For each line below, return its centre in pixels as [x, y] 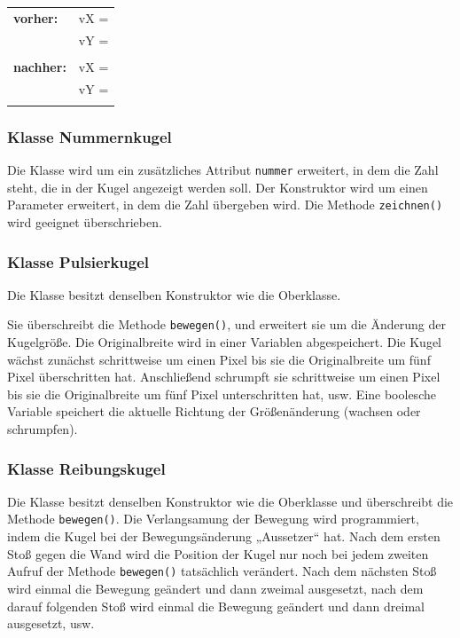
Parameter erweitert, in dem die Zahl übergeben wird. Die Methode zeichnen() [225, 205]
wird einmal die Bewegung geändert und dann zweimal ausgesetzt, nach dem [215, 588]
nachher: [40, 66]
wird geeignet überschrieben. [85, 222]
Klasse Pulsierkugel [78, 261]
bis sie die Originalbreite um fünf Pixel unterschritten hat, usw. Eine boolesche [222, 394]
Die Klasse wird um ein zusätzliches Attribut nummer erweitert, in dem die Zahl [223, 170]
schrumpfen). [43, 429]
